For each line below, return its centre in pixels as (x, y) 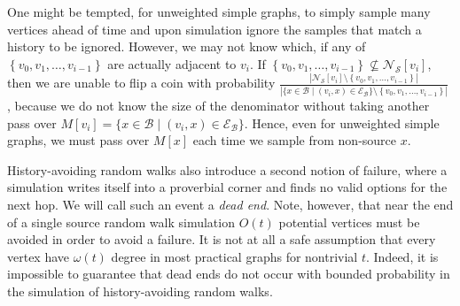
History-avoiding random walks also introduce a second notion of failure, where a (227, 169)
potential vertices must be (349, 222)
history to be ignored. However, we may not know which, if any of (187, 46)
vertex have (39, 256)
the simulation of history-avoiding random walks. (140, 291)
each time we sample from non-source (295, 140)
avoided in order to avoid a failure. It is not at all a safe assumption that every (222, 239)
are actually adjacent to (172, 63)
